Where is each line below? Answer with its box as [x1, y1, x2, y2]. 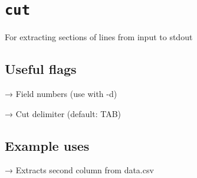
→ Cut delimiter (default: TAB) [5, 107, 122, 119]
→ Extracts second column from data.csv [5, 164, 154, 176]
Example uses [5, 136, 90, 154]
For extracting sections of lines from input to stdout [5, 31, 193, 43]
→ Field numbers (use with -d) [5, 88, 117, 100]
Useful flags [5, 60, 77, 78]
